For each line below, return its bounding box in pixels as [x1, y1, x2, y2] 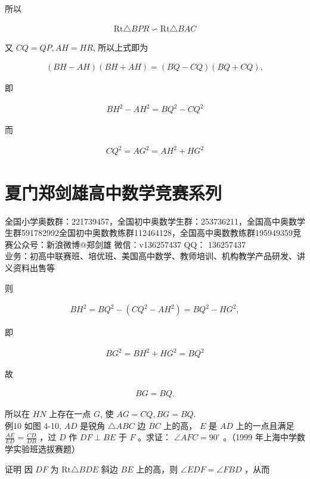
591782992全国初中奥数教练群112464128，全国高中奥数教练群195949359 [21, 226, 293, 239]
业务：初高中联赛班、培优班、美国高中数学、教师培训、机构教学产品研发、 [5, 250, 297, 262]
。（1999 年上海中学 [223, 431, 297, 443]
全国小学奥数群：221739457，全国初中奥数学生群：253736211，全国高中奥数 [5, 214, 297, 227]
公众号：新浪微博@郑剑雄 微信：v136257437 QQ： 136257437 [13, 238, 246, 250]
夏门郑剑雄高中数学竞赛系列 [5, 180, 222, 204]
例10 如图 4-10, [5, 419, 61, 431]
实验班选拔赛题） [13, 442, 80, 455]
